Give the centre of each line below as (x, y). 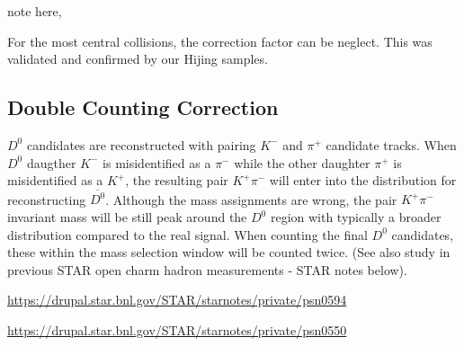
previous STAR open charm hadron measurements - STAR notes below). (207, 269)
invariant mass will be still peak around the (127, 217)
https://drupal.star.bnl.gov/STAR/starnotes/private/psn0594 (177, 300)
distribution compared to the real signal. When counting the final (187, 234)
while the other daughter (302, 162)
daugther (51, 162)
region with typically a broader (356, 217)
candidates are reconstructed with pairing (141, 144)
